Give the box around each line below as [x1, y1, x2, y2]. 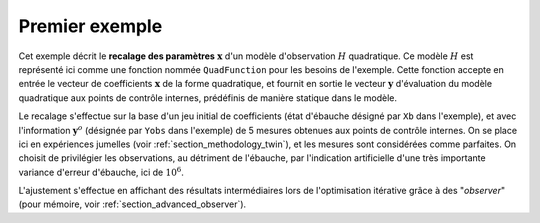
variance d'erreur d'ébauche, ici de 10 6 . [18, 165, 184, 178]
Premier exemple [18, 15, 163, 37]
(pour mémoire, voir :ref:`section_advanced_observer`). [18, 198, 247, 210]
